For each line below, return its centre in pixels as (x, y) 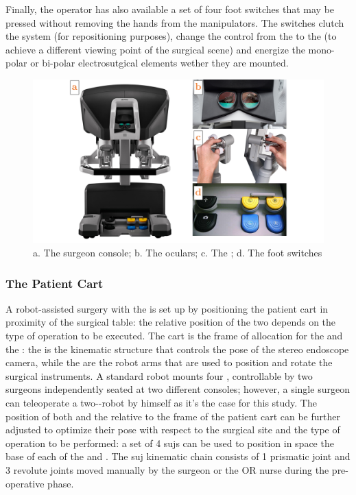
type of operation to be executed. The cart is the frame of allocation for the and (174, 336)
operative (25, 483)
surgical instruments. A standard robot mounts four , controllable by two (159, 375)
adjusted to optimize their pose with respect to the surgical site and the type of (173, 430)
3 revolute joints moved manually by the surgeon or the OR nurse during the (167, 470)
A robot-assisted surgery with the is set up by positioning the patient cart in (167, 308)
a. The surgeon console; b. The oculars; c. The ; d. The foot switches (178, 253)
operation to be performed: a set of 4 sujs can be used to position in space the (170, 443)
